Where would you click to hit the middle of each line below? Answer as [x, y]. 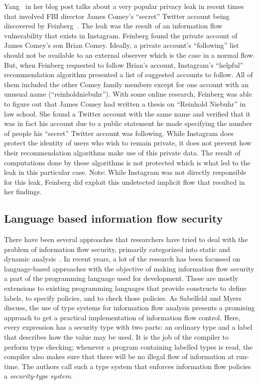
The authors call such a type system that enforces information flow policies [136, 366]
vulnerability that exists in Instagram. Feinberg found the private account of [121, 35]
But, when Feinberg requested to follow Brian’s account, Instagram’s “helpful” [124, 64]
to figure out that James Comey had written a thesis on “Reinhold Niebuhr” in [125, 103]
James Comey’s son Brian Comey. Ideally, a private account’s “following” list [122, 45]
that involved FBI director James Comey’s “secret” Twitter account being [117, 16]
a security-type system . [38, 376]
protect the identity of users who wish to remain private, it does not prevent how [128, 143]
